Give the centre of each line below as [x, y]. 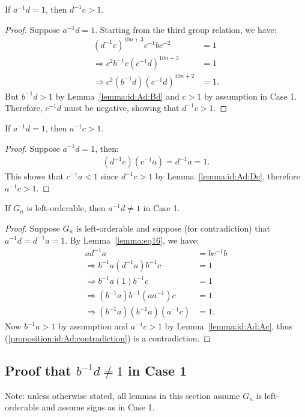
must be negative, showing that [122, 108]
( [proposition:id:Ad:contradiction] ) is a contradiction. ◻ [108, 337]
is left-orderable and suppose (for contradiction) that [173, 228]
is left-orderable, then [66, 208]
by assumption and [93, 326]
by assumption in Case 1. [250, 96]
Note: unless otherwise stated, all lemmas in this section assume [122, 395]
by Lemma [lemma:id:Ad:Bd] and [117, 96]
